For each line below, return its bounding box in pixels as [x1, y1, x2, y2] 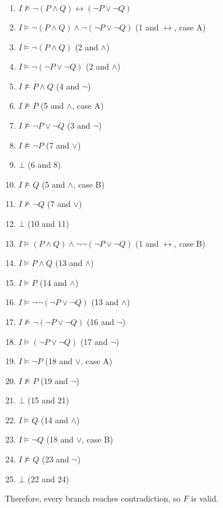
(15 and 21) [27, 394, 69, 406]
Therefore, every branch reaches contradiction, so [5, 492, 180, 504]
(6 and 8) [27, 158, 61, 171]
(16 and [86, 315, 114, 327]
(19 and [40, 374, 68, 386]
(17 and [80, 335, 108, 347]
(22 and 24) [27, 472, 69, 485]
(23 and [41, 453, 69, 465]
